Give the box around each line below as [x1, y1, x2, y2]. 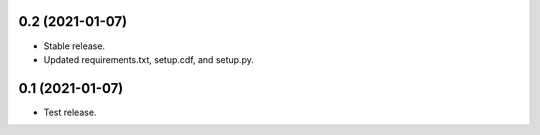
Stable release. [43, 40, 105, 52]
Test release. [43, 106, 97, 118]
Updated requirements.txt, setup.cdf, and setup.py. [43, 53, 254, 65]
